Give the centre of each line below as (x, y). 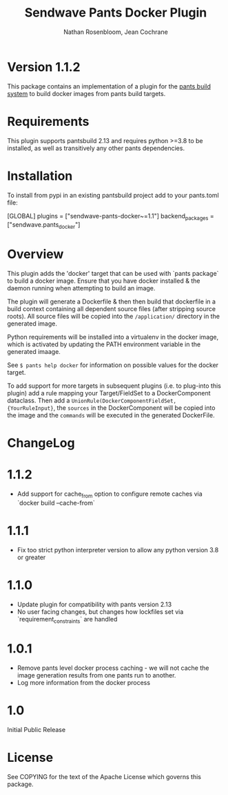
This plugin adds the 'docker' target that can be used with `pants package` (113, 274)
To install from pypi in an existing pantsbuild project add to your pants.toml (113, 195)
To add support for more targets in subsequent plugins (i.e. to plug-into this (114, 386)
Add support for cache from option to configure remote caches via (110, 495)
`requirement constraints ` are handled (67, 620)
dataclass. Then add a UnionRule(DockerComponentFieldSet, (92, 401)
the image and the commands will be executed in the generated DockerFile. (111, 415)
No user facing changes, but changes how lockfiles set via (100, 611)
